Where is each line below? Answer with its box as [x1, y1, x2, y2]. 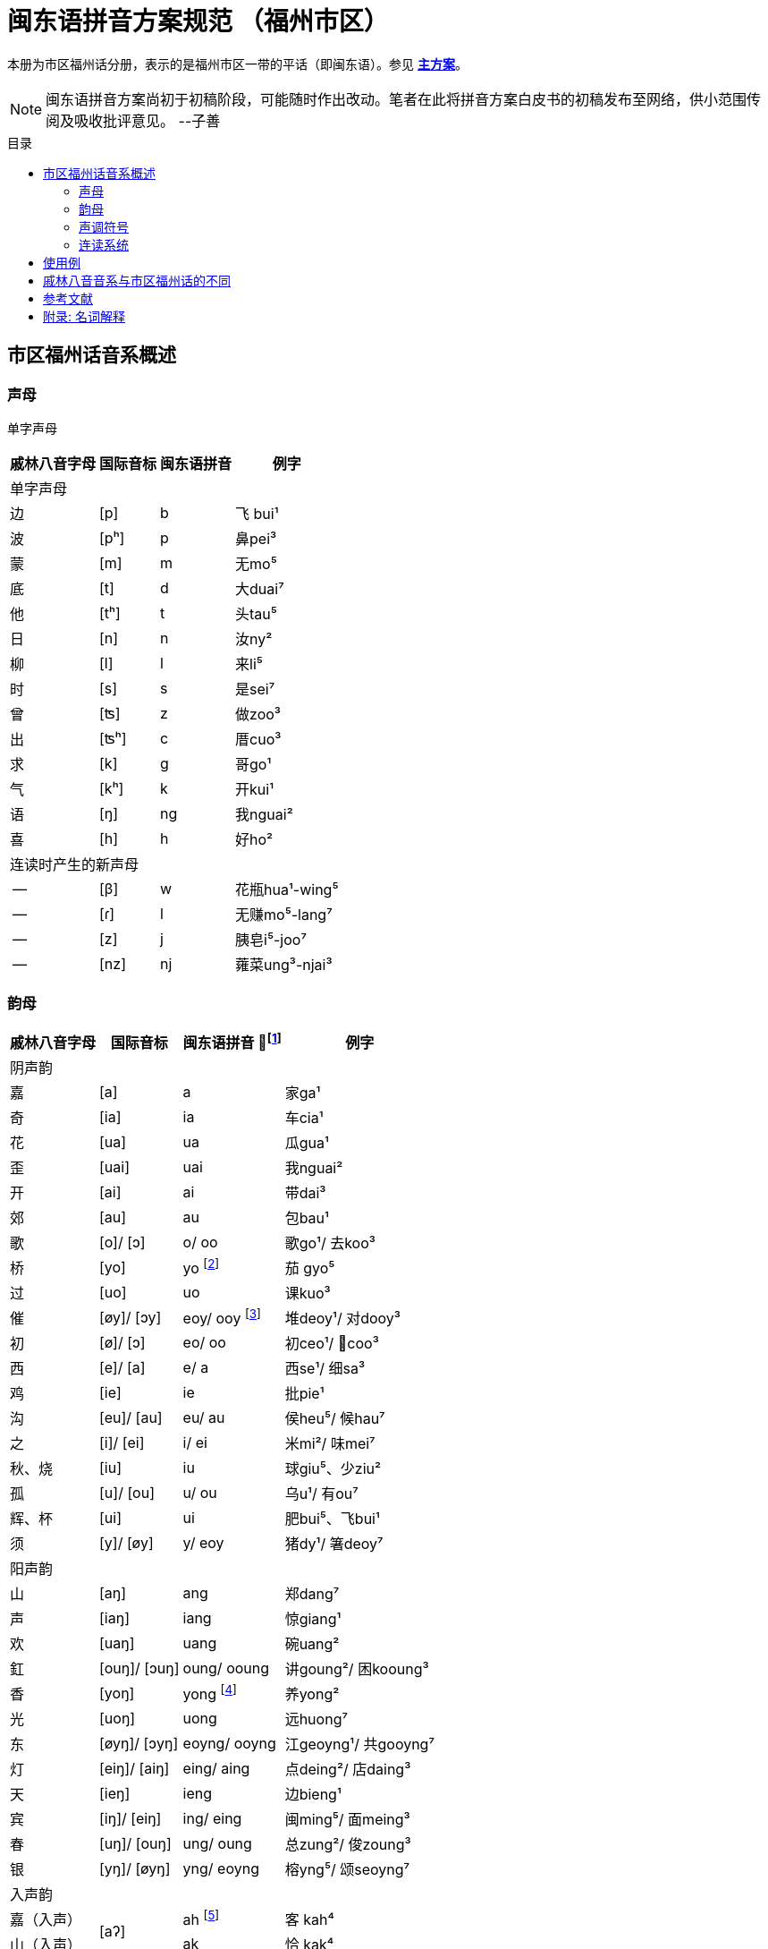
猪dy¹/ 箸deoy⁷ [284, 1535, 384, 1553]
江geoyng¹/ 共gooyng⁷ [284, 1735, 435, 1754]
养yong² [284, 1685, 340, 1704]
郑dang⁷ [284, 1585, 340, 1604]
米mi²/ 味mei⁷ [284, 1434, 376, 1453]
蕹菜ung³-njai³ [235, 955, 333, 974]
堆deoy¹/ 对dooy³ [284, 1309, 401, 1328]
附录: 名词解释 [43, 308, 125, 324]
